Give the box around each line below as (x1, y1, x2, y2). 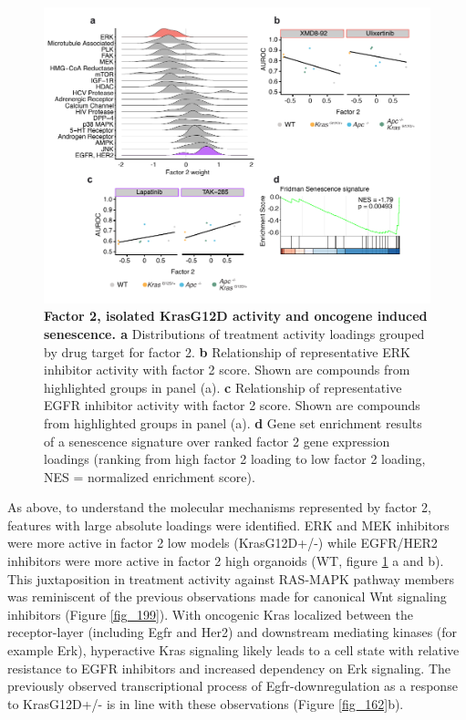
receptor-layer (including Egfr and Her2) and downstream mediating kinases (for (7, 622, 458, 642)
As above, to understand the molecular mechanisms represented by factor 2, (7, 498, 431, 517)
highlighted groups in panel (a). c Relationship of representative (44, 377, 402, 396)
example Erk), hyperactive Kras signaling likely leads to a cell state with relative (7, 641, 460, 660)
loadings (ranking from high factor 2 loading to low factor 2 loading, (44, 449, 426, 468)
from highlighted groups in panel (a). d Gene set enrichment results (44, 413, 422, 432)
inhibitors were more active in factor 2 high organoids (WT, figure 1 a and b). (7, 551, 444, 571)
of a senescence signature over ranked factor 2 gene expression (44, 431, 390, 450)
